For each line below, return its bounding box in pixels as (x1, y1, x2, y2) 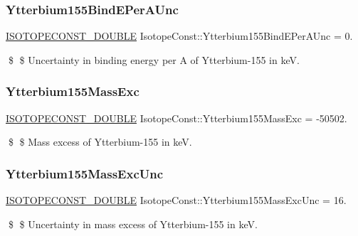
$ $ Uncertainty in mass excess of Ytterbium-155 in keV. (8, 216, 258, 231)
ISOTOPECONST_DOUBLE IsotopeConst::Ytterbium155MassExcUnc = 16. (6, 193, 347, 208)
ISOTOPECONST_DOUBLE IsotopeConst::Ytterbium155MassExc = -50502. (6, 110, 347, 125)
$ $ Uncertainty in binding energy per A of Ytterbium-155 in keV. (8, 52, 300, 67)
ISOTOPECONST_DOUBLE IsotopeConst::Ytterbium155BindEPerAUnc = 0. (6, 28, 353, 43)
